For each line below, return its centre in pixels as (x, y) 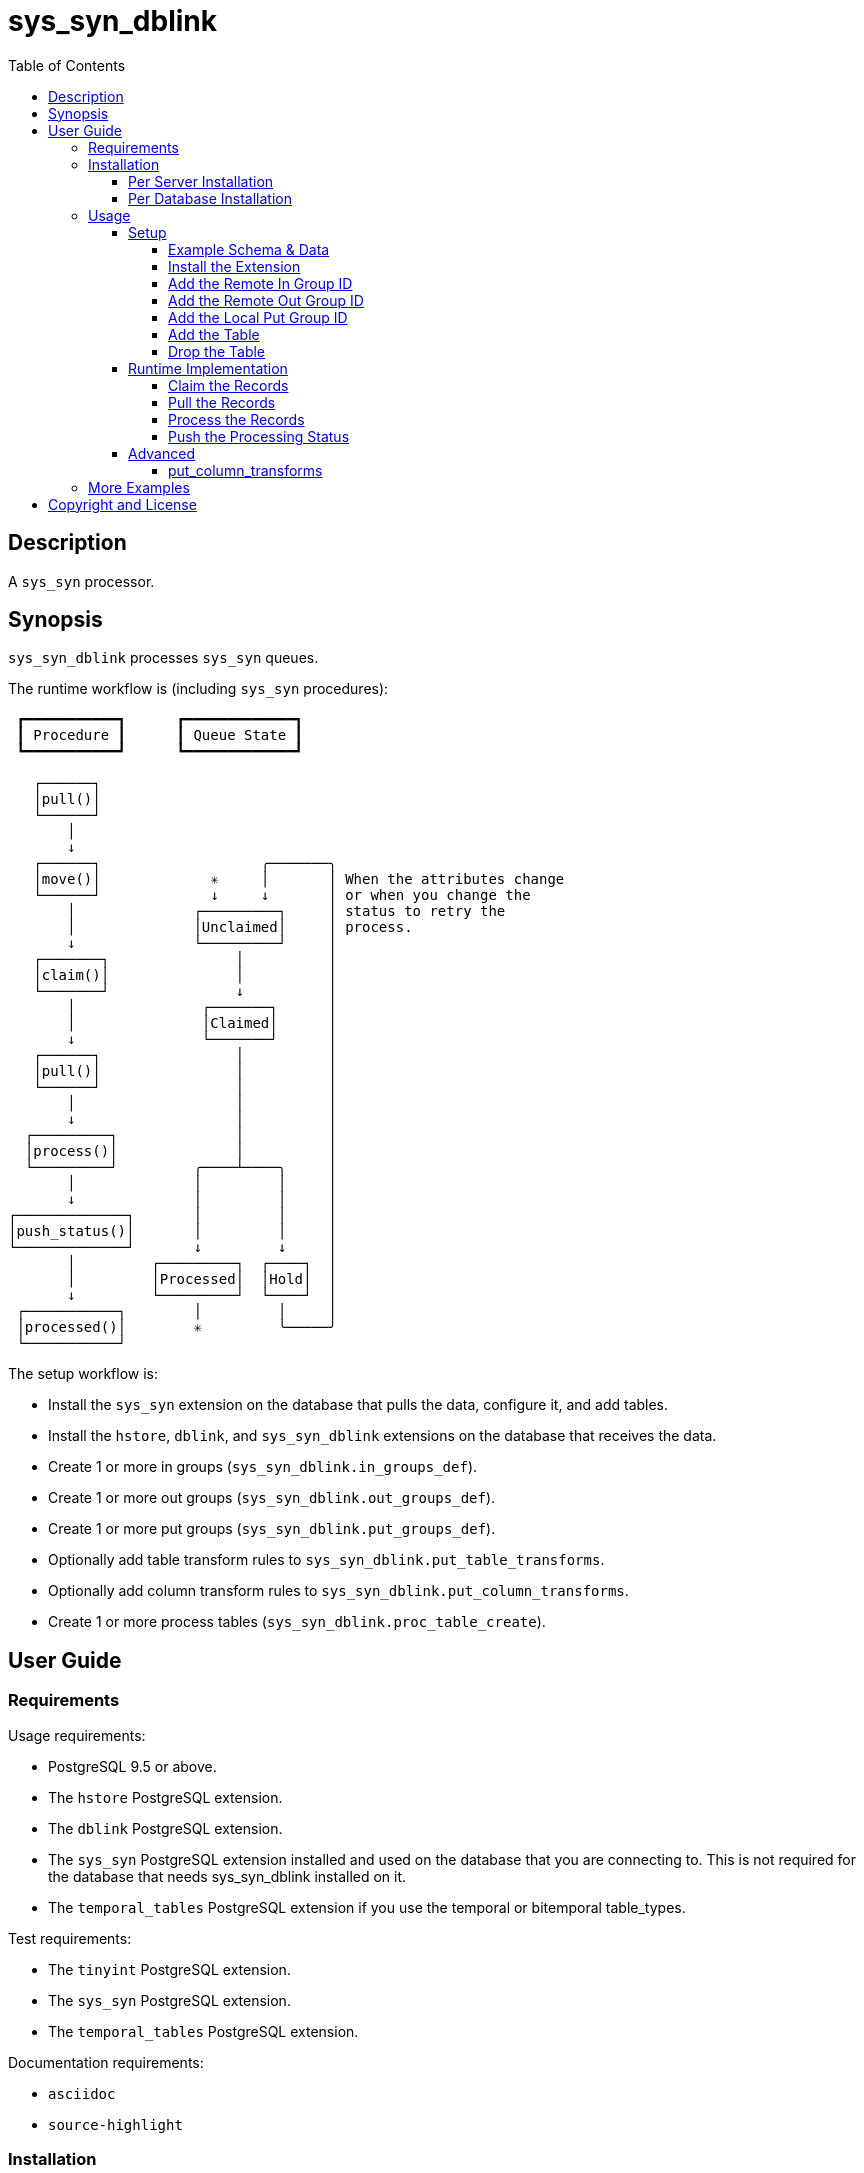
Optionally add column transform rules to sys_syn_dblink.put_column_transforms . (338, 1591)
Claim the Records (228, 385)
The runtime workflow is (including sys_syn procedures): (198, 689)
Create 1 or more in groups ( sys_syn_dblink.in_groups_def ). (263, 1467)
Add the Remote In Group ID (260, 283)
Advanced (161, 453)
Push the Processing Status (259, 436)
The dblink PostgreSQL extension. (165, 1828)
